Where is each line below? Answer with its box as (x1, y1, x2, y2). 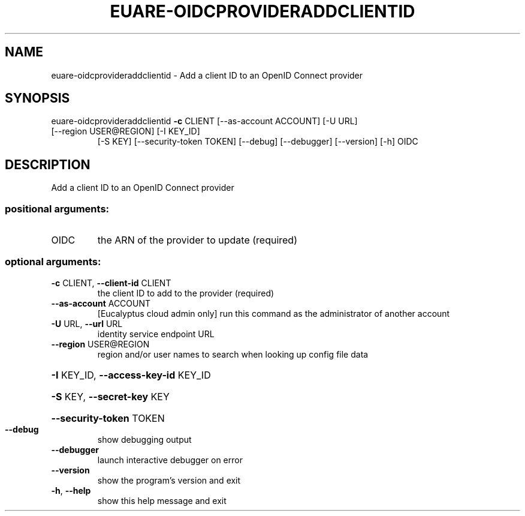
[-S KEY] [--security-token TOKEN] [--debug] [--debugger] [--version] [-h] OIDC (97, 136, 418, 147)
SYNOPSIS (5, 91, 70, 106)
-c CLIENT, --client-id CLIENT (51, 277, 171, 288)
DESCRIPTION (5, 157, 90, 172)
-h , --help (51, 485, 91, 496)
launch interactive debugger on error (97, 454, 243, 465)
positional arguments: (5, 202, 110, 215)
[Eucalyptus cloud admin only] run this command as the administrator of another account (97, 308, 450, 319)
